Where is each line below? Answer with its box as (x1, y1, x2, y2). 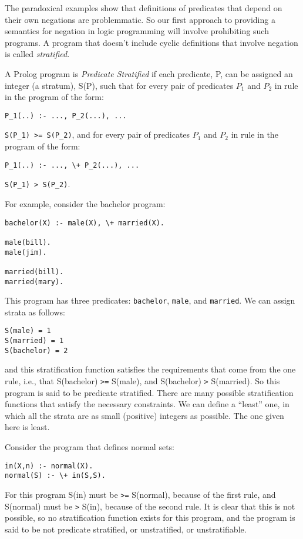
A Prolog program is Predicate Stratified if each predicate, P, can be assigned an (5, 67, 293, 79)
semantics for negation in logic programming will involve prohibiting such (5, 25, 269, 37)
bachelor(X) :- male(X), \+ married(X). (5, 218, 165, 227)
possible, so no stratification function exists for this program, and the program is (5, 511, 295, 524)
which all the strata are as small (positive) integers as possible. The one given (5, 409, 284, 421)
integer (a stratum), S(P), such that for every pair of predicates (5, 79, 234, 91)
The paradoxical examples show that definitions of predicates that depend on (5, 2, 282, 14)
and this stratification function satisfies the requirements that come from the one (5, 363, 296, 375)
